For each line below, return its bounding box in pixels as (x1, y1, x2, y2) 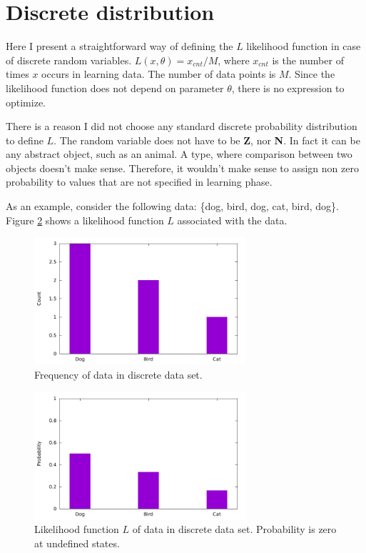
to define (6, 132, 44, 147)
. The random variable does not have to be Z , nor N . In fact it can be (54, 132, 360, 147)
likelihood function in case (246, 39, 361, 54)
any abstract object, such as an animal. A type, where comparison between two (6, 146, 352, 161)
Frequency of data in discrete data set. (34, 367, 203, 382)
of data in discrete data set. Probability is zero (132, 522, 337, 537)
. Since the (288, 66, 335, 81)
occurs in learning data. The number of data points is (41, 66, 276, 81)
